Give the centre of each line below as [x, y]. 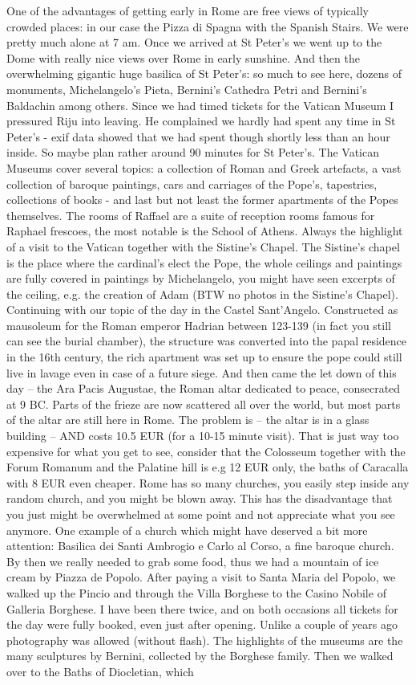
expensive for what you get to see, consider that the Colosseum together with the [206, 451]
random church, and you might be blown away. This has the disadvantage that [200, 498]
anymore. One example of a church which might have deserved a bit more [187, 530]
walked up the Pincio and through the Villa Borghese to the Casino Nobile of [196, 592]
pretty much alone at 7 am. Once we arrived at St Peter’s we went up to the [194, 42]
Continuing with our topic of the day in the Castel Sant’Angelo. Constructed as [202, 310]
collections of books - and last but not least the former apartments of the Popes [202, 200]
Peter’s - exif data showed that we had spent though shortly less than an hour [198, 136]
